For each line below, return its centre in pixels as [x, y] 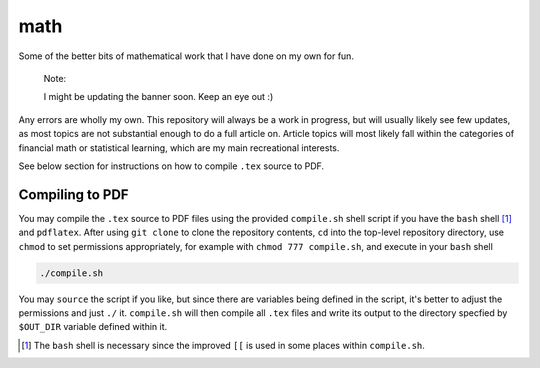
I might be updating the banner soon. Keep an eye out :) [158, 97]
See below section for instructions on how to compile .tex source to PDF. [171, 166]
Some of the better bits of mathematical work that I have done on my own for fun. [186, 56]
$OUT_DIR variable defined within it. [93, 327]
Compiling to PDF [73, 194]
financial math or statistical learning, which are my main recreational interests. [179, 147]
